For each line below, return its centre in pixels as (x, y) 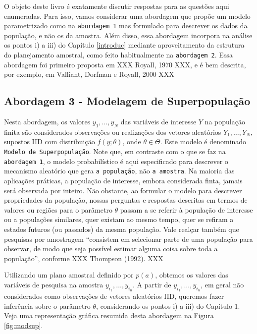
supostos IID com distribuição (50, 141)
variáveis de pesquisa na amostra (54, 284)
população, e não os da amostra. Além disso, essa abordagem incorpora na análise (128, 35)
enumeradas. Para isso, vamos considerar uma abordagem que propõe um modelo (127, 16)
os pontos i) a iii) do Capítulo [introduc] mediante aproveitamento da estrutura (124, 45)
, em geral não (222, 284)
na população (225, 122)
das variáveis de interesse (158, 122)
